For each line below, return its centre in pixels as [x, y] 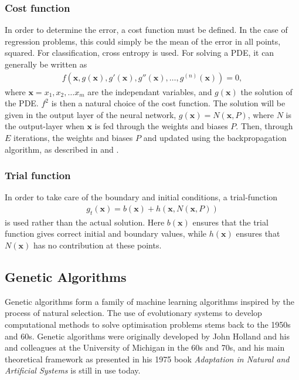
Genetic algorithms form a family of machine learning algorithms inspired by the [150, 301]
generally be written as [46, 64]
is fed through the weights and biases [161, 126]
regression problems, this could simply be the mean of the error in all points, [143, 41]
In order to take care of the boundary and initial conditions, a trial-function [141, 197]
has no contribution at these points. [97, 245]
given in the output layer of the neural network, [91, 114]
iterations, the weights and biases [73, 137]
